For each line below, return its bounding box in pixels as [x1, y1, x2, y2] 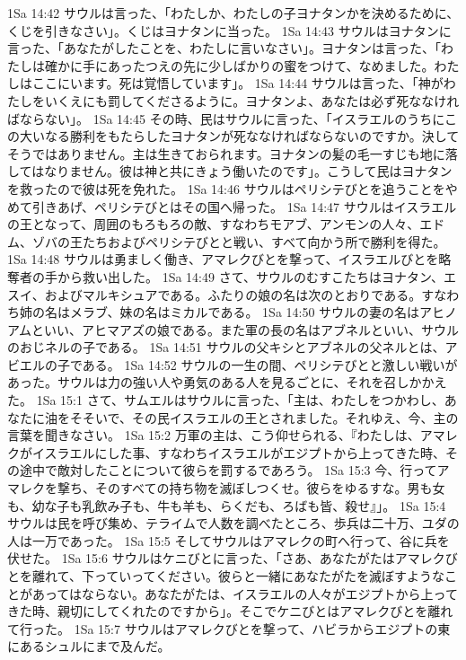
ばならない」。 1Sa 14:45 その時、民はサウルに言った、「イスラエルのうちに [7, 109, 444, 128]
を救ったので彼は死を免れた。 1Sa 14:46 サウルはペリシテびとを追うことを [7, 179, 445, 198]
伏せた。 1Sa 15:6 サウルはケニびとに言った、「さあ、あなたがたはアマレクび [7, 549, 458, 568]
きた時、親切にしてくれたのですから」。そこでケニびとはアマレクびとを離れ [7, 602, 453, 620]
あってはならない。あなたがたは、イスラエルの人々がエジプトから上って [31, 584, 458, 603]
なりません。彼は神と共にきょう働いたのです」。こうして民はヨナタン [44, 162, 453, 180]
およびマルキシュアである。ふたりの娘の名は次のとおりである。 [44, 285, 422, 304]
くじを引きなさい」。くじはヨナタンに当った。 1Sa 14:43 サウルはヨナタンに [7, 21, 452, 40]
